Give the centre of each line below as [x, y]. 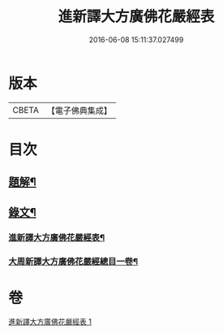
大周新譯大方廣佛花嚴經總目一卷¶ [73, 261]
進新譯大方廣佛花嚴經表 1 [50, 322]
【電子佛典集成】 [79, 111]
